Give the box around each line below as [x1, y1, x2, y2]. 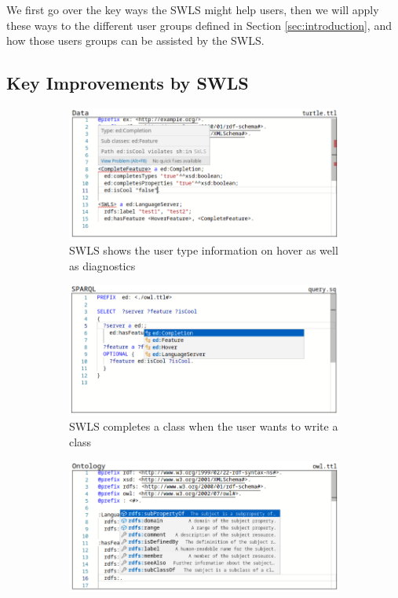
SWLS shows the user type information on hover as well [69, 242, 338, 259]
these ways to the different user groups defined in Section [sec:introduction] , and [6, 17, 392, 33]
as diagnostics [69, 257, 136, 273]
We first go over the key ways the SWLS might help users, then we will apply [6, 2, 379, 17]
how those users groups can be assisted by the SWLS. [6, 32, 265, 49]
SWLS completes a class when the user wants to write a [69, 418, 338, 435]
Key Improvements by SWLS [6, 71, 249, 95]
